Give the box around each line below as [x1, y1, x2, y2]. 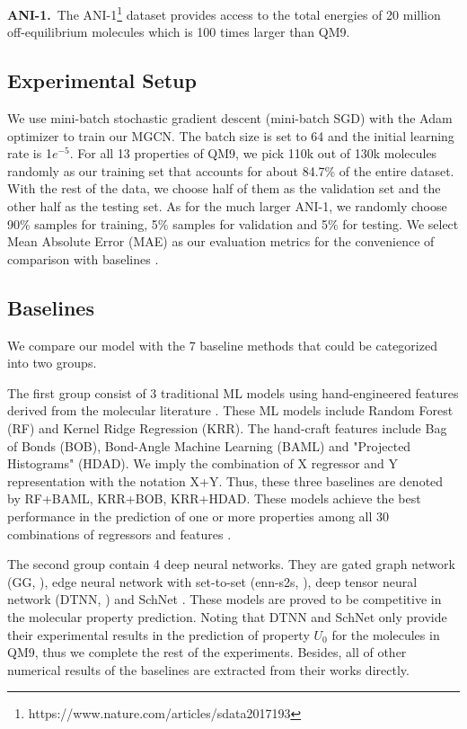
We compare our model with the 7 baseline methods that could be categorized [7, 335, 437, 354]
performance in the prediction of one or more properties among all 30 [7, 506, 390, 525]
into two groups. [7, 353, 97, 372]
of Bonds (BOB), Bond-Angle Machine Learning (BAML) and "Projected [7, 436, 411, 455]
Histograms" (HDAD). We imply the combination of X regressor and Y [7, 454, 399, 473]
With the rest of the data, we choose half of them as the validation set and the [7, 179, 441, 198]
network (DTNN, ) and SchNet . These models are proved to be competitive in [7, 590, 442, 609]
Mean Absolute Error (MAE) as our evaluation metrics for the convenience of [7, 232, 435, 251]
